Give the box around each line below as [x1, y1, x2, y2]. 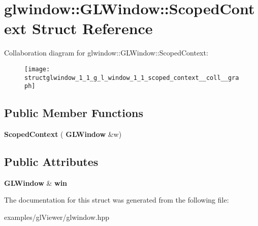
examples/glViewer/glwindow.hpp [4, 212, 110, 222]
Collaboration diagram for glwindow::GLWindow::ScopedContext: [4, 47, 208, 58]
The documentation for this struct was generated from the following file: [4, 194, 229, 205]
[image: [24, 65, 50, 73]
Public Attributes [4, 154, 99, 169]
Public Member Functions [4, 105, 143, 121]
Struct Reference [31, 18, 153, 39]
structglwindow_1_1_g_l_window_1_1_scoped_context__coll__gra [24, 74, 239, 81]
